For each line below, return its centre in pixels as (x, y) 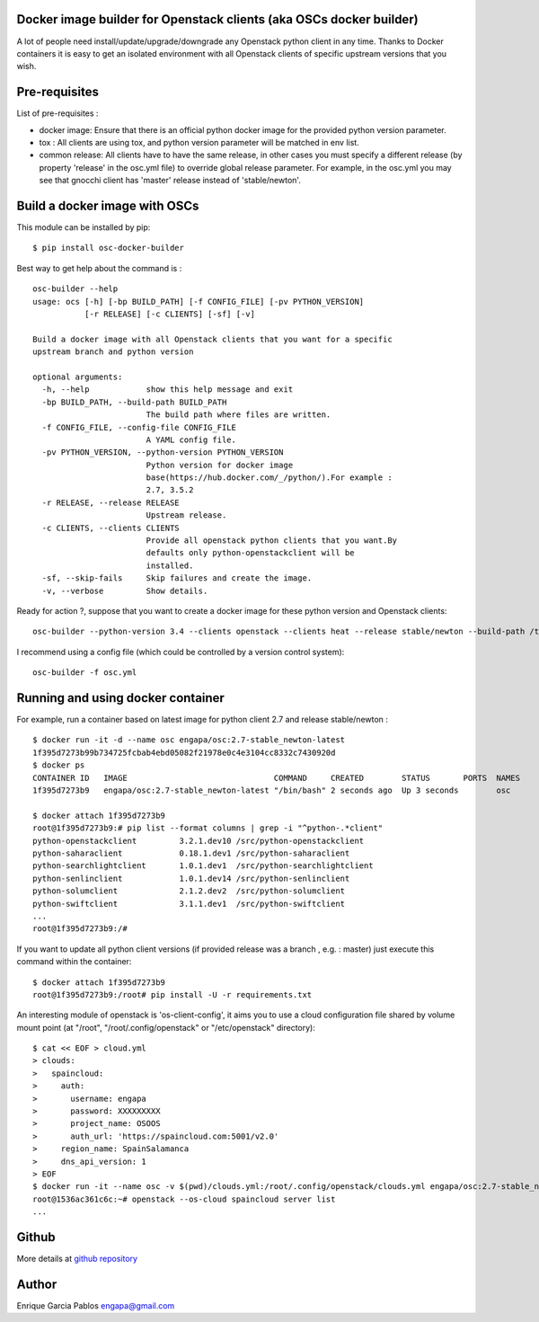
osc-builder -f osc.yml (85, 673)
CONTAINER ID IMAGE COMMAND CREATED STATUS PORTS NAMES (277, 778)
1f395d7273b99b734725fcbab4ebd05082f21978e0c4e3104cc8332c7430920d (184, 752)
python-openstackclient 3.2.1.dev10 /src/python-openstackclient (199, 841)
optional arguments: (78, 377)
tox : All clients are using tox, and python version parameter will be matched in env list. (199, 142)
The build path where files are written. (239, 415)
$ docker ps (59, 765)
